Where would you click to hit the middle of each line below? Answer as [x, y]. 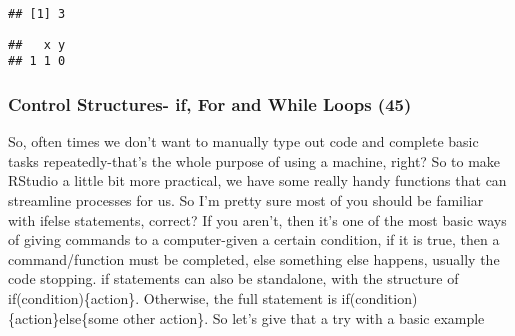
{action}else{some [63, 317]
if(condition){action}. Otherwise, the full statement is [172, 297]
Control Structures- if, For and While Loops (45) [210, 103]
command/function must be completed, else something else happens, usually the [254, 258]
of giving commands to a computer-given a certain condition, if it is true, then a [254, 239]
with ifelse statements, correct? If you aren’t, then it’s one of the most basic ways [257, 219]
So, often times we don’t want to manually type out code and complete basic [243, 141]
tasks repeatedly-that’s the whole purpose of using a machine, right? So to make [254, 160]
